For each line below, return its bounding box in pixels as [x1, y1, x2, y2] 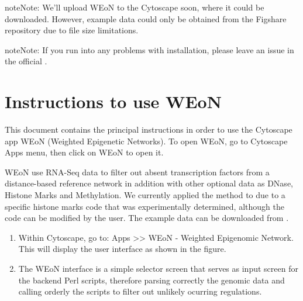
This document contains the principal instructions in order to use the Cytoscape [5, 123, 292, 136]
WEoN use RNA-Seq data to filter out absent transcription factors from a [5, 165, 270, 178]
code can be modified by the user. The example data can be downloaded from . [5, 212, 289, 224]
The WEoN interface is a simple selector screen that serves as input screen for [18, 262, 298, 275]
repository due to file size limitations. [5, 24, 139, 36]
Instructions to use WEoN [5, 89, 222, 113]
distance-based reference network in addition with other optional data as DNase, [5, 177, 293, 189]
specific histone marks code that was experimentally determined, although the [5, 200, 284, 212]
